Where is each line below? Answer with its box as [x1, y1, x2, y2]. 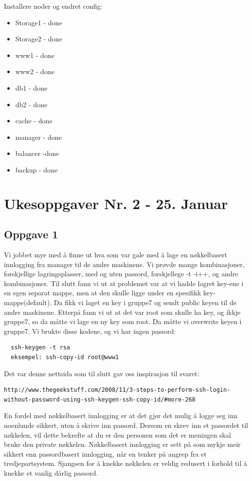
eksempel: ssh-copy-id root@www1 [11, 354, 119, 361]
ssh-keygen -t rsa [11, 344, 71, 351]
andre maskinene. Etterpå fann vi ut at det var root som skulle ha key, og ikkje [4, 307, 241, 317]
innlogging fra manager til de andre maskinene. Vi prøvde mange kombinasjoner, [4, 259, 245, 269]
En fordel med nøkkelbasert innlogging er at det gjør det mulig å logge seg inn [4, 410, 238, 421]
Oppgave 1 [4, 227, 58, 242]
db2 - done [15, 99, 48, 109]
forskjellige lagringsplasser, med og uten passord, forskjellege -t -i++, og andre [4, 269, 238, 279]
